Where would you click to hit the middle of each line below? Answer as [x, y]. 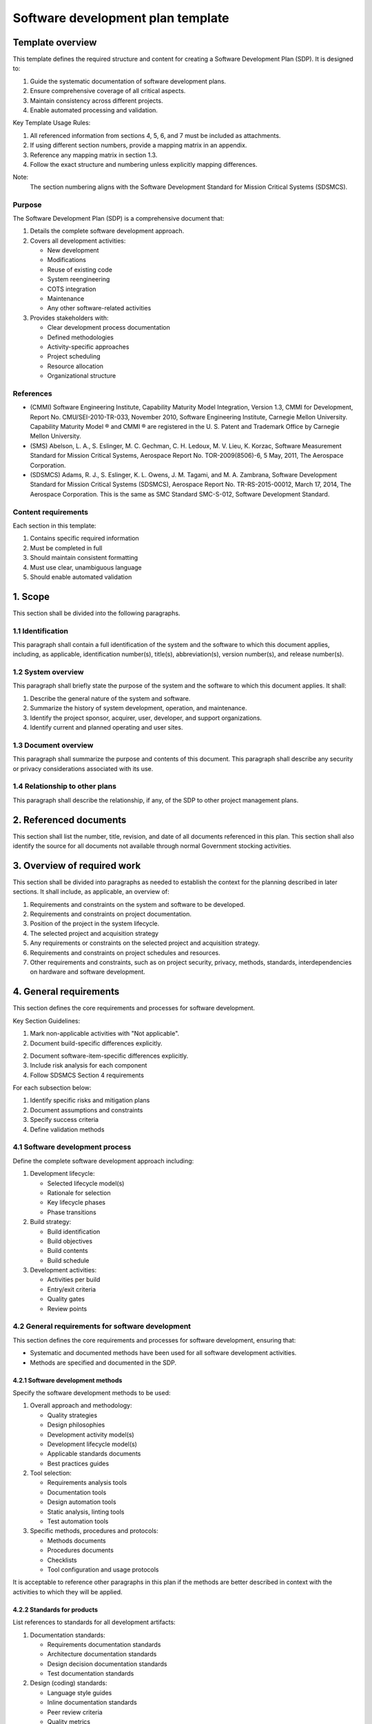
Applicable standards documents [94, 1454]
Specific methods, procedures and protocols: [94, 1531]
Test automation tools [78, 1521]
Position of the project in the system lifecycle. [95, 923]
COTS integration [72, 289]
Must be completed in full [66, 548]
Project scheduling [74, 357]
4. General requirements [66, 992]
